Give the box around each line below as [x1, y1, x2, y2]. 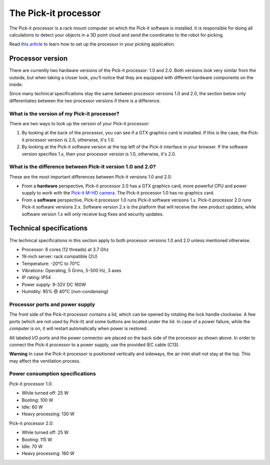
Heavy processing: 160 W [21, 450, 75, 456]
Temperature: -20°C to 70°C [21, 261, 80, 267]
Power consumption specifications [9, 370, 96, 377]
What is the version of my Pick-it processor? [9, 110, 119, 117]
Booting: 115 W [21, 436, 52, 442]
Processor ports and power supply [9, 301, 95, 308]
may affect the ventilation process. [9, 358, 81, 364]
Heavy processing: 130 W [21, 411, 75, 417]
